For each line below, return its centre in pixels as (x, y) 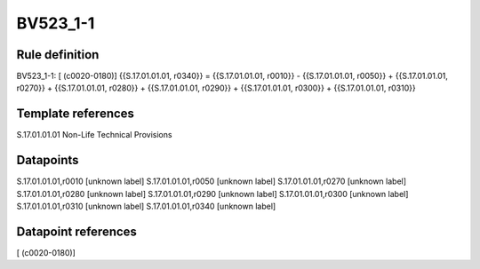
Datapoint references (77, 231)
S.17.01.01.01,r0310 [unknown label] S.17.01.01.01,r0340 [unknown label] (146, 206)
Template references (76, 114)
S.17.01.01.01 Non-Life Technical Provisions (94, 135)
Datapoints (48, 160)
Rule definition (58, 55)
